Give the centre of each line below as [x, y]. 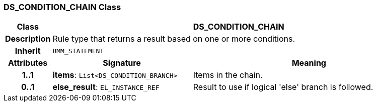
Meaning [309, 63]
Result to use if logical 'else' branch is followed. [283, 87]
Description [28, 39]
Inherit [28, 51]
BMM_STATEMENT [78, 51]
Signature [122, 63]
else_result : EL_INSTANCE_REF [106, 87]
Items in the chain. [228, 75]
